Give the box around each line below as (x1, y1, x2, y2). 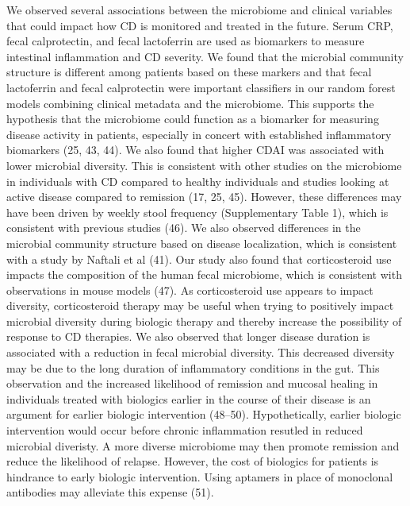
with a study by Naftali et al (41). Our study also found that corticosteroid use (6, 250, 392, 267)
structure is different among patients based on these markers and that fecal (6, 64, 372, 80)
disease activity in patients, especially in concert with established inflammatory (6, 126, 392, 142)
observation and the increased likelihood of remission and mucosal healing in (6, 375, 378, 392)
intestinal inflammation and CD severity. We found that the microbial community (6, 48, 404, 64)
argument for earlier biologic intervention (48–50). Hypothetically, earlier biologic (6, 406, 401, 423)
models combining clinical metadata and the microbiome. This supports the (6, 95, 374, 111)
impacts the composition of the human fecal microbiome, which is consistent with (6, 266, 402, 283)
